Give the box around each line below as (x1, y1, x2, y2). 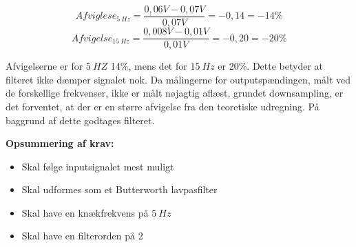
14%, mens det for (110, 59, 187, 73)
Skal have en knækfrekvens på (21, 205, 149, 219)
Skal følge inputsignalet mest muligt (21, 159, 174, 173)
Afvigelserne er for (6, 59, 83, 73)
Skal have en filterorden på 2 (21, 228, 143, 243)
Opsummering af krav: (6, 136, 114, 150)
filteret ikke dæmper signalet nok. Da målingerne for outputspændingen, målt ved (6, 72, 351, 86)
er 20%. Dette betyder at (218, 59, 324, 73)
